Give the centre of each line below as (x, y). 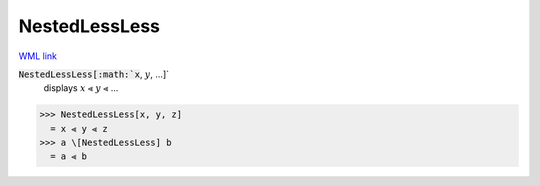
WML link (38, 56)
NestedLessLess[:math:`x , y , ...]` (94, 74)
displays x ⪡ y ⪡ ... (81, 88)
